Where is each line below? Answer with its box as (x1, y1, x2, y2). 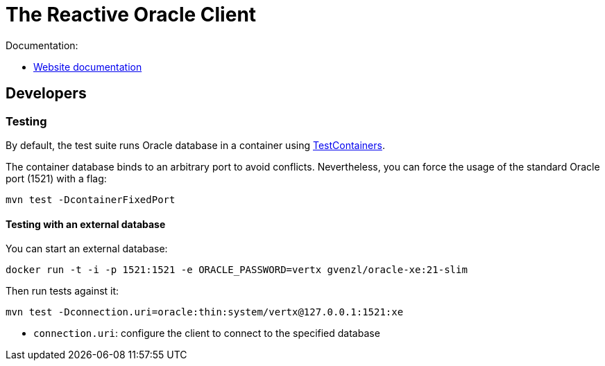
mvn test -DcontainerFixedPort (6, 193, 176, 205)
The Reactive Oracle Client (6, 3, 257, 26)
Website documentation (33, 60, 142, 73)
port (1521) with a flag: (6, 172, 107, 184)
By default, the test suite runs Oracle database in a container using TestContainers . (6, 139, 385, 151)
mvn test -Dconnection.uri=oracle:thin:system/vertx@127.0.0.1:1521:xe (6, 306, 404, 318)
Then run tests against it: (6, 285, 119, 297)
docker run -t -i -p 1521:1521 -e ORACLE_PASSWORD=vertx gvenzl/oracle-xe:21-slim (6, 264, 468, 276)
